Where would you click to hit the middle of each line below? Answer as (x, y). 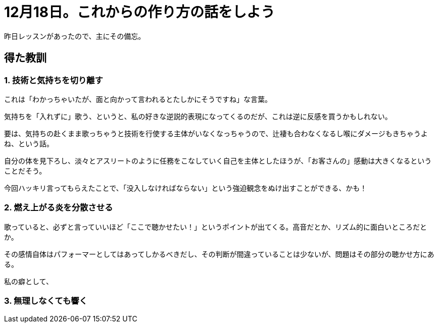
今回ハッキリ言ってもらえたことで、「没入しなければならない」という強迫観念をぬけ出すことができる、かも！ (186, 188)
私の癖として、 (29, 281)
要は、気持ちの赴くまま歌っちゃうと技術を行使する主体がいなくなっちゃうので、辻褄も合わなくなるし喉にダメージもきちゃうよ (216, 133)
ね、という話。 (29, 143)
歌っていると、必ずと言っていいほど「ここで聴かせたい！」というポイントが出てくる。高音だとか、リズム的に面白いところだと (216, 227)
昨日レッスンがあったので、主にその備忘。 (75, 36)
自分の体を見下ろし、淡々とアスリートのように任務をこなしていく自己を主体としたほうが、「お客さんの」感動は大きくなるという (218, 160)
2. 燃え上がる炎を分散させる (59, 208)
